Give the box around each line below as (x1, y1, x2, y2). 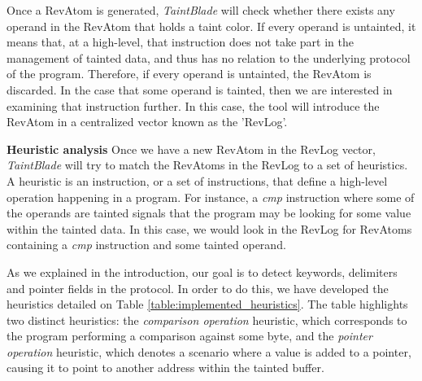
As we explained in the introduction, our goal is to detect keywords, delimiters (7, 263, 398, 280)
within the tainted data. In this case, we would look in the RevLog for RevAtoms (7, 220, 412, 237)
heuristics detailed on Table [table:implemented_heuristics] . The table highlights (7, 296, 408, 313)
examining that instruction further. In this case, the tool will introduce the (7, 97, 380, 114)
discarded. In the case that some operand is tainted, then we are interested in (7, 81, 393, 98)
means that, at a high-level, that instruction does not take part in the (7, 33, 354, 50)
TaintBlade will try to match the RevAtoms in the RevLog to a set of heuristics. (7, 156, 408, 173)
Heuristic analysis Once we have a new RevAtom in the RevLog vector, (7, 140, 376, 157)
